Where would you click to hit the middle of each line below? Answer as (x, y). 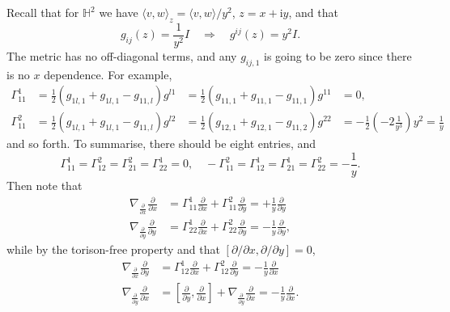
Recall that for (43, 12)
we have (119, 12)
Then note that (45, 185)
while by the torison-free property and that (113, 249)
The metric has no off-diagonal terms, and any (122, 55)
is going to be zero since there (338, 55)
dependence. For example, (108, 74)
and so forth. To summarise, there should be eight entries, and (161, 143)
